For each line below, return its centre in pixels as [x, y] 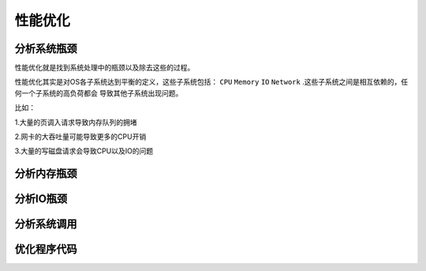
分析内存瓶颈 [46, 174]
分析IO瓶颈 [41, 199]
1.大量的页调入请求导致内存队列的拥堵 [76, 122]
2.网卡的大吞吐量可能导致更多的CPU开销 [80, 137]
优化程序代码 [46, 249]
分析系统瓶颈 [46, 49]
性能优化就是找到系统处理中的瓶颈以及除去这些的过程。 [105, 68]
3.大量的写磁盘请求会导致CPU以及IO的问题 [84, 151]
